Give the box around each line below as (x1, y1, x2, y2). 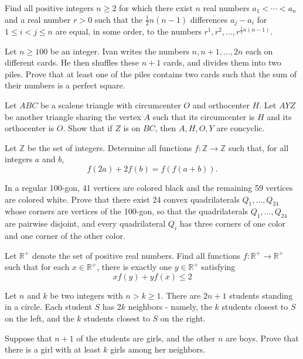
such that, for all (229, 141, 289, 153)
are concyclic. (216, 122, 265, 134)
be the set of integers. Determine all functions (28, 141, 192, 153)
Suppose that (5, 331, 52, 344)
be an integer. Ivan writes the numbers (50, 45, 189, 57)
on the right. (160, 312, 206, 324)
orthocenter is (5, 122, 55, 134)
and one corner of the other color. (5, 229, 125, 241)
